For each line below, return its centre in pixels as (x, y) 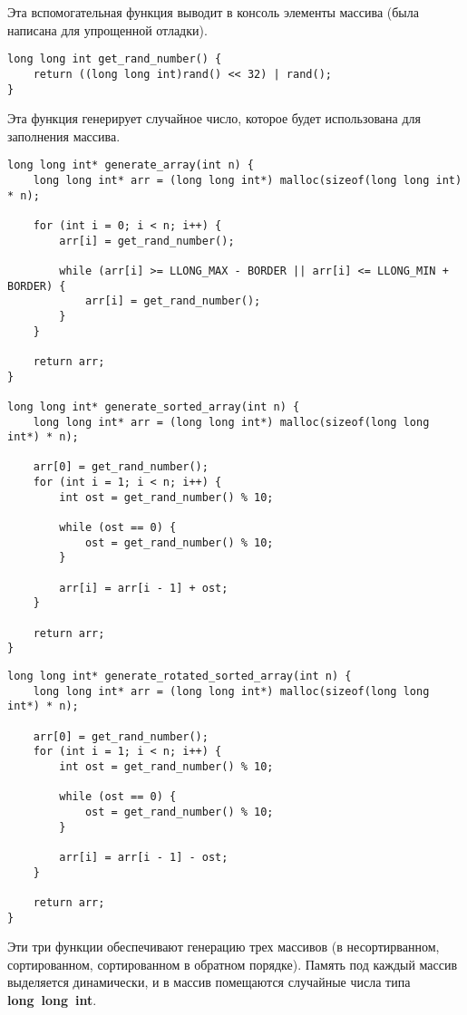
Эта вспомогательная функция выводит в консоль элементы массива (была (213, 12)
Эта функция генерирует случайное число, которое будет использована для (214, 118)
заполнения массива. (64, 135)
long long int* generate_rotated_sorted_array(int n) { (180, 676)
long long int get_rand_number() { (115, 59)
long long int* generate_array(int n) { (131, 165)
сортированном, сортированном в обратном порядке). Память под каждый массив (233, 964)
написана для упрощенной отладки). (107, 29)
